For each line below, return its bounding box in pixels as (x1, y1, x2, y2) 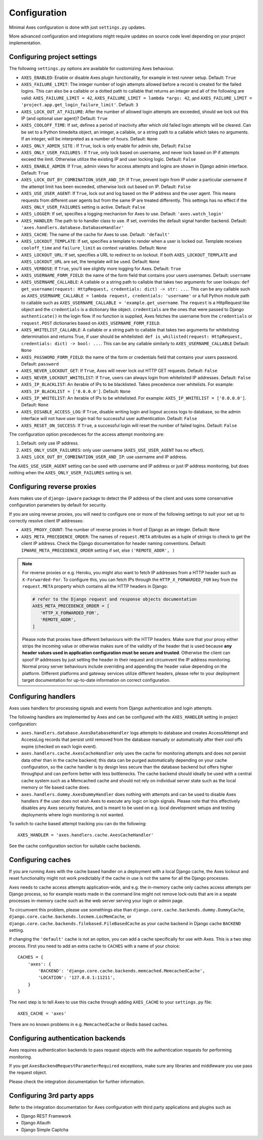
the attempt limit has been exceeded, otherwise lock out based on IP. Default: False (21, 183, 191, 190)
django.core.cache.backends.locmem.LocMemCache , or (9, 914, 131, 920)
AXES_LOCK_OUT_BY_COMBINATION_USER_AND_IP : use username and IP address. (21, 454, 188, 460)
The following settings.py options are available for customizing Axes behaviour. (9, 66, 174, 72)
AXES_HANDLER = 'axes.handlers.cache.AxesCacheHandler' (18, 832, 154, 838)
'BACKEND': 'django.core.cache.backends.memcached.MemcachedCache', (38, 968, 206, 973)
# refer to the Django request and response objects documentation (32, 597, 197, 602)
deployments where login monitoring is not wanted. (21, 812, 124, 817)
